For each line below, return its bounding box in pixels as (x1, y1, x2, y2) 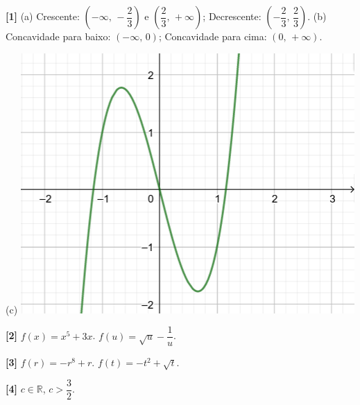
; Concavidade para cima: (158, 29, 267, 43)
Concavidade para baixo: (6, 29, 111, 43)
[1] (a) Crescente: (6, 9, 80, 23)
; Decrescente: (203, 9, 262, 23)
